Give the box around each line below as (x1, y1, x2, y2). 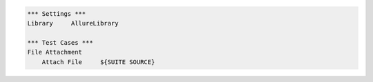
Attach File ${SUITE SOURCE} (41, 58, 155, 65)
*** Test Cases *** (27, 39, 93, 46)
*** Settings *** (27, 10, 86, 17)
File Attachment (27, 48, 83, 57)
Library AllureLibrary (27, 19, 119, 27)
